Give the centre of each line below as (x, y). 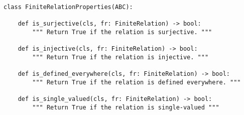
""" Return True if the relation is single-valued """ (126, 107)
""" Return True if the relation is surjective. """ (122, 32)
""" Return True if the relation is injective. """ (120, 57)
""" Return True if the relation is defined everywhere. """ (137, 82)
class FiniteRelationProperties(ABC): (68, 7)
